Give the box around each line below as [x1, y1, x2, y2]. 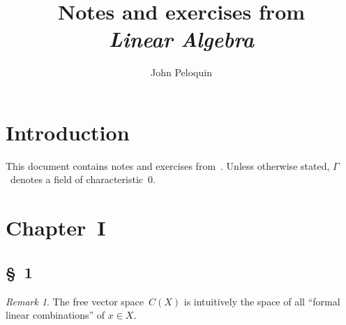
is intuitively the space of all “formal [183, 294, 340, 308]
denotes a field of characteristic [10, 172, 143, 187]
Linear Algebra [108, 24, 255, 54]
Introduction [6, 117, 130, 146]
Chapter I [6, 213, 106, 242]
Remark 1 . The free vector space [6, 294, 144, 308]
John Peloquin [151, 65, 212, 80]
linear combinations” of [6, 308, 105, 322]
